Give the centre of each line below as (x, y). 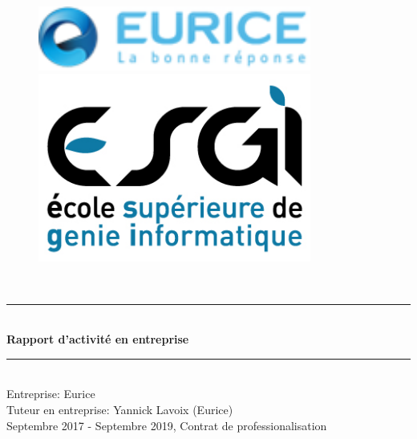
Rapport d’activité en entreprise (98, 339)
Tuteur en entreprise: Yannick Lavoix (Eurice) (120, 409)
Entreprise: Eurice (51, 394)
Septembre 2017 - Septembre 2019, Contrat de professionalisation (167, 425)
